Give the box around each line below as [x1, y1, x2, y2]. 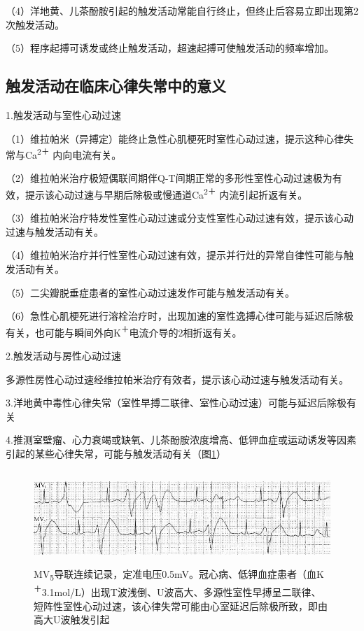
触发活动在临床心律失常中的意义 [6, 75, 226, 97]
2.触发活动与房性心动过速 [6, 348, 121, 363]
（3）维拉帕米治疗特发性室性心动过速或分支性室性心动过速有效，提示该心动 [6, 211, 353, 225]
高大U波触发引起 [34, 612, 110, 627]
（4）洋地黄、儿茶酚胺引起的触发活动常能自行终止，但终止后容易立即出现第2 [6, 3, 358, 17]
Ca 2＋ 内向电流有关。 [24, 146, 122, 162]
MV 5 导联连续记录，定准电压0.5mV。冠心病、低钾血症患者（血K [34, 567, 324, 583]
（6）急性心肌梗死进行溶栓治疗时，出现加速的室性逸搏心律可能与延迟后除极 [6, 309, 353, 323]
